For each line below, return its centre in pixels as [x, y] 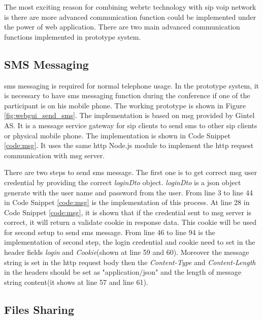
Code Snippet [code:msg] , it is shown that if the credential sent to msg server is [128, 212]
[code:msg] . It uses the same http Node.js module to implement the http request [129, 145]
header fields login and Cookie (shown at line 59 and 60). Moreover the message [127, 252]
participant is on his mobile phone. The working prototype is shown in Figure [125, 105]
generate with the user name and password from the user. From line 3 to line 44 [128, 192]
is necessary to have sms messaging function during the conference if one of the [127, 95]
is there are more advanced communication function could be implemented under [130, 17]
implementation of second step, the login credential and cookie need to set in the [130, 242]
